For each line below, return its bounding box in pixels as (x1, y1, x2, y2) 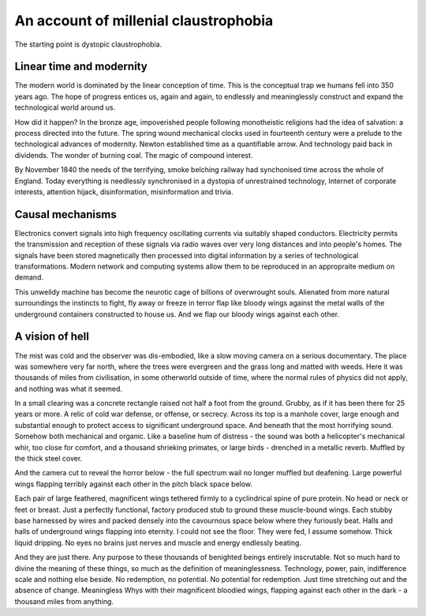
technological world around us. (14, 103, 116, 112)
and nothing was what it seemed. (14, 384, 122, 393)
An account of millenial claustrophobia (14, 12, 274, 29)
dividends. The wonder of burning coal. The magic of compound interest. (14, 150, 253, 160)
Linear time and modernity (14, 60, 148, 73)
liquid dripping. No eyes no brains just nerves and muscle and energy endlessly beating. (14, 538, 301, 547)
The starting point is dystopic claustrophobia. (14, 39, 163, 49)
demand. (14, 272, 43, 282)
